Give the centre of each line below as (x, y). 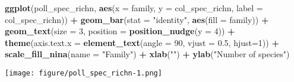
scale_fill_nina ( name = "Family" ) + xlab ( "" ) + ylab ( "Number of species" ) (147, 54)
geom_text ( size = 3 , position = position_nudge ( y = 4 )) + (120, 31)
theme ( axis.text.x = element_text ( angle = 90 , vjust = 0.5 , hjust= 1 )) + (142, 42)
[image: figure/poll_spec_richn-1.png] (83, 73)
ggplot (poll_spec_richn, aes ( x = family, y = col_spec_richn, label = (134, 8)
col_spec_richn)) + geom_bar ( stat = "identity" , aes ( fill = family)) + (137, 19)
